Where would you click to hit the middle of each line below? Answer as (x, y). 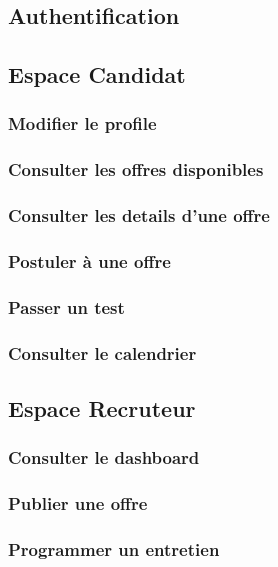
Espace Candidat (97, 74)
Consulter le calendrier (102, 352)
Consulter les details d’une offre (139, 215)
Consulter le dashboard (104, 457)
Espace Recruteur (102, 408)
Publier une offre (78, 503)
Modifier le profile (82, 123)
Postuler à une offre (89, 261)
